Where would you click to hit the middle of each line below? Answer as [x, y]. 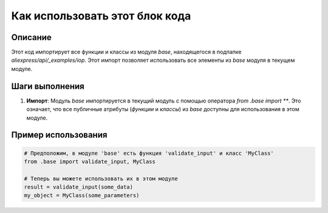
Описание [31, 37]
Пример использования [59, 135]
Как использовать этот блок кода [101, 16]
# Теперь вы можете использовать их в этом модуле [101, 178]
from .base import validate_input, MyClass [90, 161]
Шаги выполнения [48, 86]
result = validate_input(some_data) [79, 187]
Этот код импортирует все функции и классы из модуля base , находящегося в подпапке [127, 52]
